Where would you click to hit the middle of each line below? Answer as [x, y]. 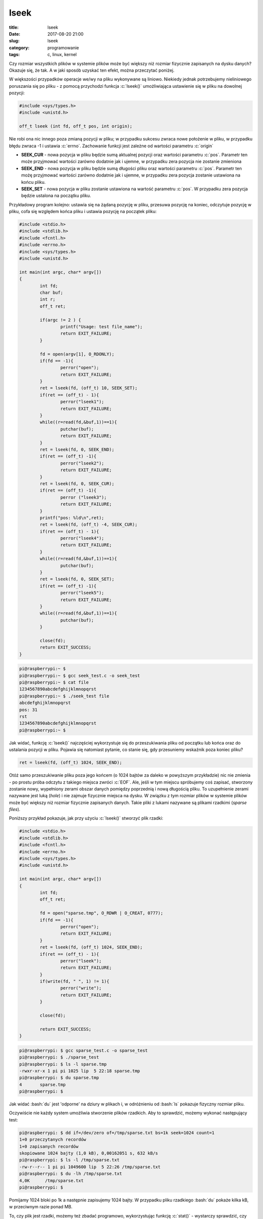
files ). [15, 809]
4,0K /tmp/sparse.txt [51, 1180]
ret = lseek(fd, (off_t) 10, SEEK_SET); [89, 388]
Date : [15, 34]
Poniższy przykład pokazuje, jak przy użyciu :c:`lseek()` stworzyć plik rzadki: [86, 818]
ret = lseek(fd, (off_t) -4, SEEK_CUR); [89, 525]
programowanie [63, 48]
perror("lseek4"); [82, 538]
